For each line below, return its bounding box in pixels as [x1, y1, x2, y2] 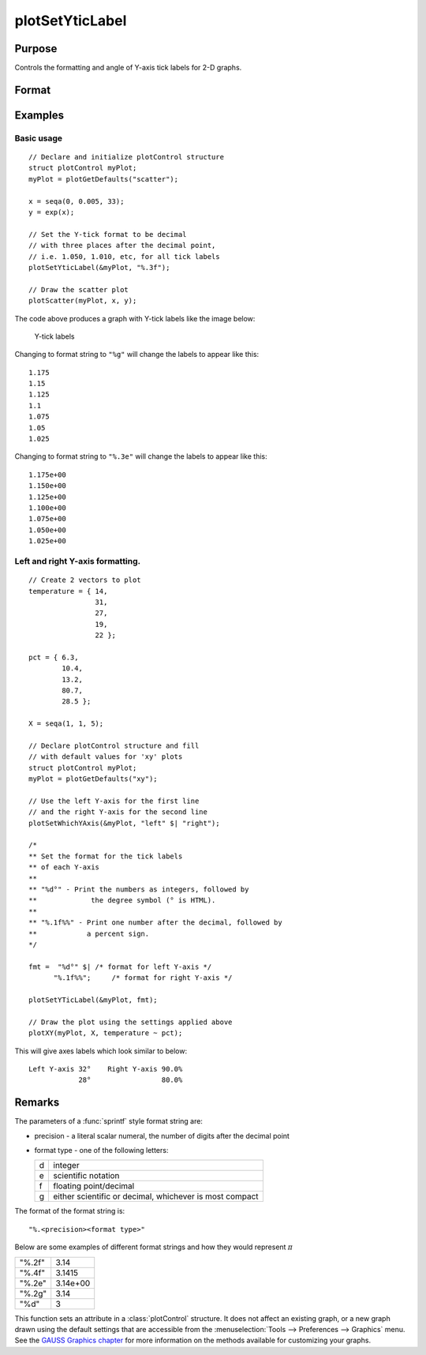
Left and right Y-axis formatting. [14, 555, 141, 566]
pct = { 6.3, [28, 652, 79, 662]
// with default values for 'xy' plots [28, 753, 183, 761]
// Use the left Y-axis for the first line [28, 796, 200, 805]
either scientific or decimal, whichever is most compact [53, 1191, 260, 1202]
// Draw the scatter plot [28, 285, 129, 294]
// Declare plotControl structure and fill [28, 741, 200, 750]
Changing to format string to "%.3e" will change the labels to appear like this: [14, 452, 267, 461]
